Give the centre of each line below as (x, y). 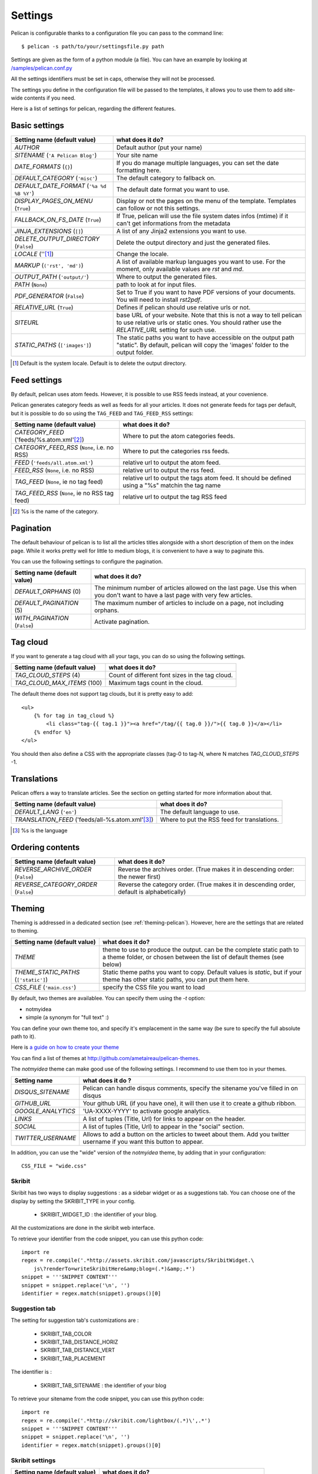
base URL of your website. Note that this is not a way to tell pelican (209, 315)
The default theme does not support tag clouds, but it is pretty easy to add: (102, 694)
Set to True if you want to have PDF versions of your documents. (206, 292)
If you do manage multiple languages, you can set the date (198, 163)
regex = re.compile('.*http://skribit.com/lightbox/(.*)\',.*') (116, 1420)
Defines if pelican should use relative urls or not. (183, 308)
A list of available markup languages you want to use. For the (201, 262)
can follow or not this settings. (158, 208)
